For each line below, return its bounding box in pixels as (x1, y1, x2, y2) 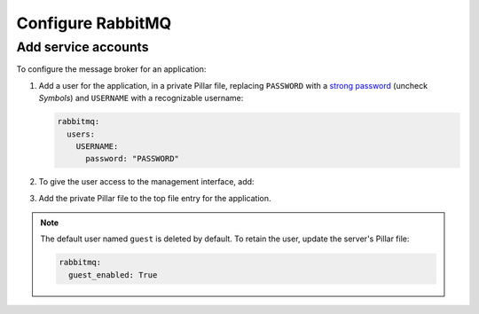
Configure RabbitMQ (16, 13, 172, 33)
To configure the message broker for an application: (16, 64, 207, 75)
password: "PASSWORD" (85, 153, 179, 164)
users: (67, 129, 96, 139)
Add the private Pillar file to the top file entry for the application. (38, 192, 271, 203)
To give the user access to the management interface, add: (38, 177, 255, 187)
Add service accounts (16, 39, 149, 55)
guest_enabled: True (67, 270, 158, 279)
